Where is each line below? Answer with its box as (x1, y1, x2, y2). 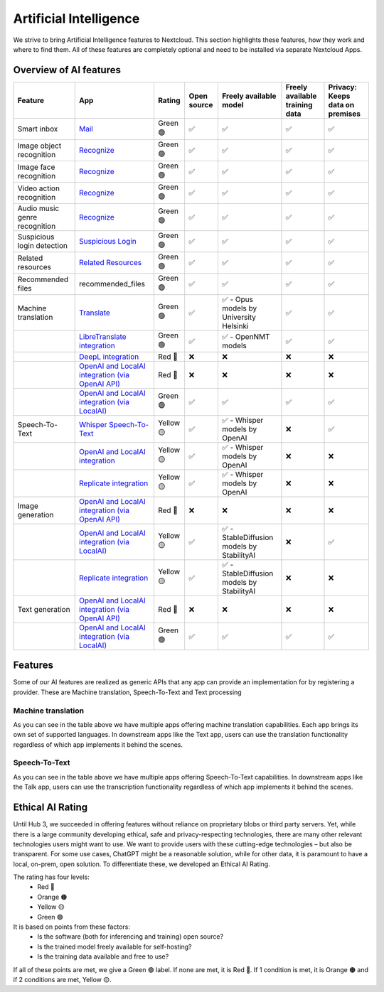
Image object (17, 141, 62, 151)
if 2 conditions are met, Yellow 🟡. (13, 975, 112, 983)
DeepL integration (79, 352, 139, 362)
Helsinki (221, 320, 249, 330)
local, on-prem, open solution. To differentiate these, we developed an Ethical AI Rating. (13, 860, 270, 868)
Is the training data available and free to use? (37, 952, 169, 961)
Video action (17, 183, 60, 193)
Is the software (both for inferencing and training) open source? (37, 932, 224, 941)
